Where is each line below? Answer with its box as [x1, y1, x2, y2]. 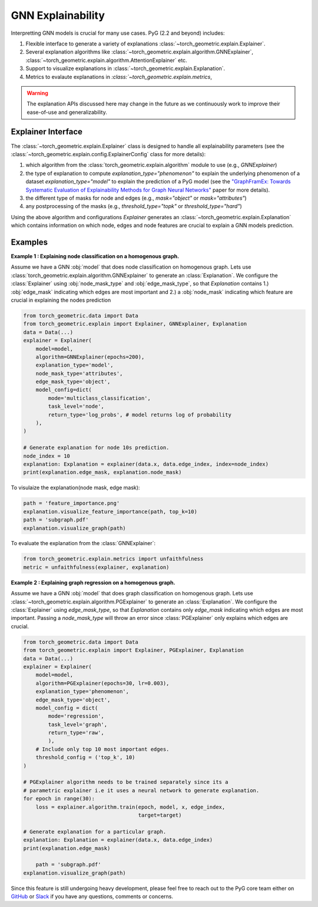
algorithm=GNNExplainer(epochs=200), [35, 354, 145, 360]
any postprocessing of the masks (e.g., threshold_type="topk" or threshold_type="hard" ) [25, 203, 242, 210]
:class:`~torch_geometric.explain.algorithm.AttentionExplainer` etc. [25, 57, 188, 64]
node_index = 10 [23, 453, 71, 459]
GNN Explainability [11, 9, 105, 22]
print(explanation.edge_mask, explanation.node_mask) [23, 469, 182, 476]
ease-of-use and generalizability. [26, 108, 107, 116]
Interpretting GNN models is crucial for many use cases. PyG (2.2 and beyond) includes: [11, 29, 225, 37]
